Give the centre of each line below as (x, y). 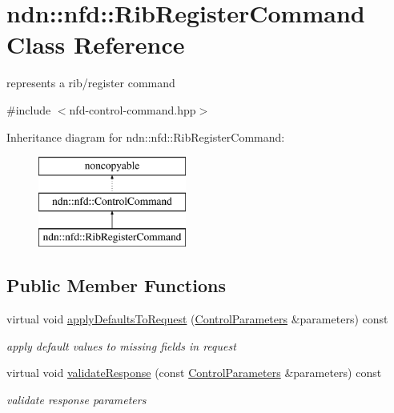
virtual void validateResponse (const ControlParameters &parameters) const (194, 373)
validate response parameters (76, 400)
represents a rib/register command (91, 83)
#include (29, 109)
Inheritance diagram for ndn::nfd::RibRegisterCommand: (146, 136)
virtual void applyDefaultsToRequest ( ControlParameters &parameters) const (197, 319)
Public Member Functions (116, 285)
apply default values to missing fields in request (121, 345)
